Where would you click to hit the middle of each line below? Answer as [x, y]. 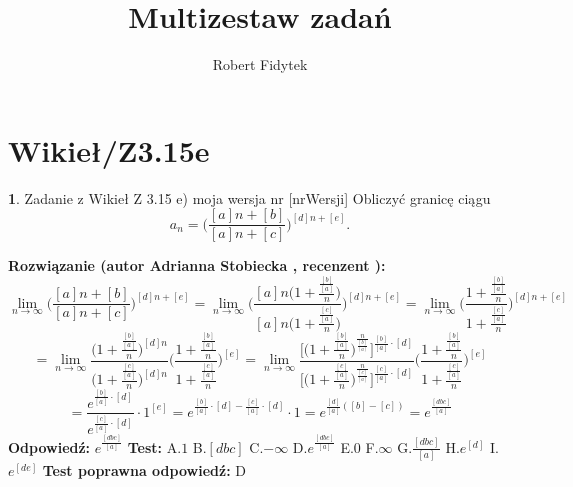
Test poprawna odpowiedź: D [144, 470]
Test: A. [154, 446]
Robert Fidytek [260, 64]
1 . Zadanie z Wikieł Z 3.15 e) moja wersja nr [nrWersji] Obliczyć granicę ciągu [249, 197]
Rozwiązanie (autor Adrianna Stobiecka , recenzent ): [197, 265]
